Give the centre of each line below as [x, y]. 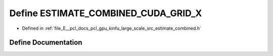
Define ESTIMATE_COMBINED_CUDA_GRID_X [106, 13]
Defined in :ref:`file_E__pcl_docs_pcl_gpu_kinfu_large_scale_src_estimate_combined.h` [112, 28]
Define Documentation [46, 43]
